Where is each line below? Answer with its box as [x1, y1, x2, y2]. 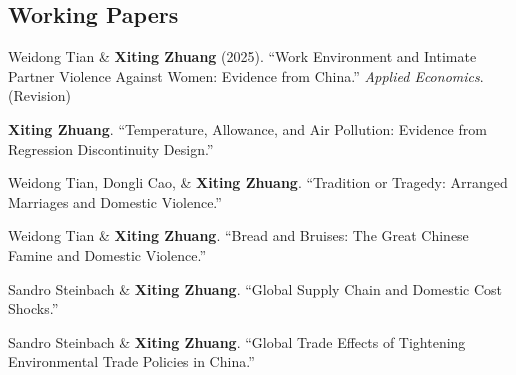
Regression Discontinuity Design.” [8, 138, 214, 159]
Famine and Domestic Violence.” [8, 244, 207, 265]
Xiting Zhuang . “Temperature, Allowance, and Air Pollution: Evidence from [8, 118, 487, 139]
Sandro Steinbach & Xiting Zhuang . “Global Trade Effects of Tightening [8, 331, 466, 352]
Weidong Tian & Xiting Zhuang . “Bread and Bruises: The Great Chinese [8, 225, 469, 246]
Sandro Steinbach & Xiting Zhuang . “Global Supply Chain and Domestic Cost [8, 278, 502, 299]
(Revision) [8, 85, 71, 106]
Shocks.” [8, 298, 59, 319]
